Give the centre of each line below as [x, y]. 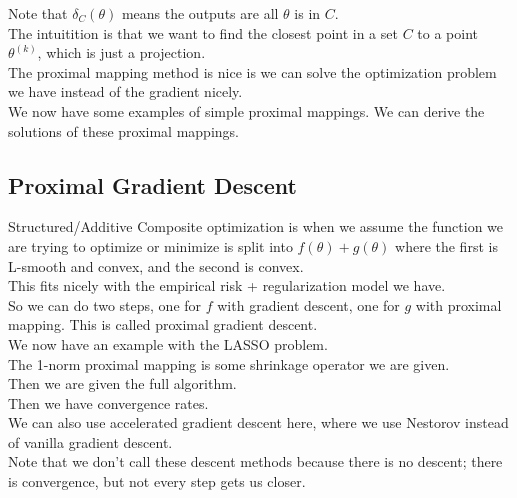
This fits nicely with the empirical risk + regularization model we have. [227, 285]
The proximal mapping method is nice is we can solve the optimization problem [252, 71]
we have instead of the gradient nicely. [125, 91]
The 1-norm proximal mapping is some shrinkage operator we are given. [229, 363]
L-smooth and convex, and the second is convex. [156, 265]
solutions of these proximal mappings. [123, 130]
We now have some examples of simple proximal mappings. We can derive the [246, 110]
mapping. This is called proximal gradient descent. [163, 324]
